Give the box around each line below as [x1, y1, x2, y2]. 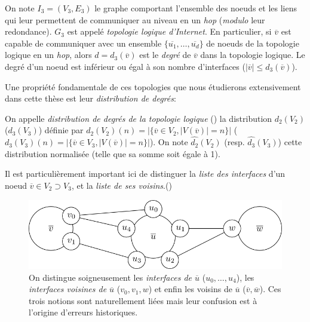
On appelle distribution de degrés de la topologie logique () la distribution [5, 112, 272, 124]
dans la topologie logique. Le [200, 48, 305, 61]
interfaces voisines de [29, 283, 107, 295]
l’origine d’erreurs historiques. [29, 306, 138, 318]
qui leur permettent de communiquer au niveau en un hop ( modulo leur [5, 13, 265, 26]
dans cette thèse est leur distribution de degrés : [5, 92, 176, 105]
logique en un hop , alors [5, 48, 92, 61]
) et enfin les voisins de [148, 283, 232, 295]
